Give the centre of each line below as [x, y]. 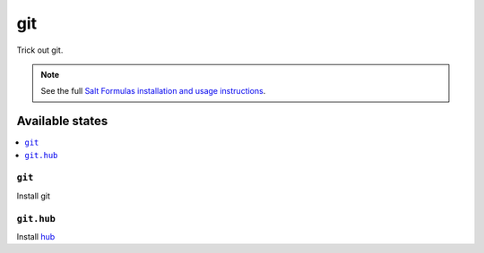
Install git [34, 196]
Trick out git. [40, 50]
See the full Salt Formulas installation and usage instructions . [153, 91]
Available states [62, 121]
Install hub [36, 236]
